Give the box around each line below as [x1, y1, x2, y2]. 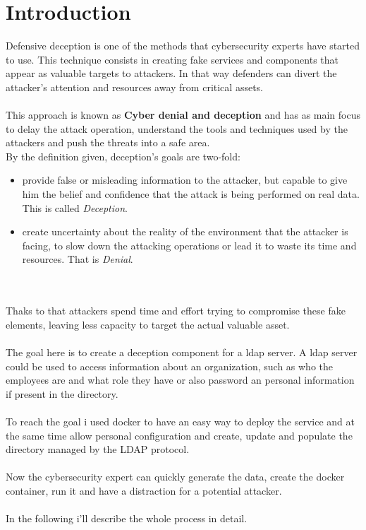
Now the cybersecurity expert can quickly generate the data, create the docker [6, 469, 345, 484]
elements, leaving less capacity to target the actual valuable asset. [6, 317, 290, 331]
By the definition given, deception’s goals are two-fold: [6, 148, 240, 163]
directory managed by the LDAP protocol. [6, 442, 190, 457]
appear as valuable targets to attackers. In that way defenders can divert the [6, 66, 337, 81]
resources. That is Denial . [22, 252, 133, 266]
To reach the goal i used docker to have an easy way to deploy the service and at [6, 413, 355, 428]
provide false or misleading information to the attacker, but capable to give [22, 172, 348, 187]
